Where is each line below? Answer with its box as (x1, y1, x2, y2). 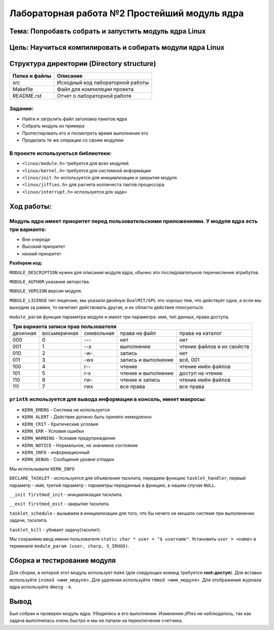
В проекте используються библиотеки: (9, 150, 112, 157)
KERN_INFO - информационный (22, 449, 90, 455)
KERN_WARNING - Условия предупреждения (22, 435, 116, 441)
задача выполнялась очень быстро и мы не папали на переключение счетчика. (9, 617, 183, 624)
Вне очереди (22, 237, 50, 243)
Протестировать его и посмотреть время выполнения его (22, 130, 149, 136)
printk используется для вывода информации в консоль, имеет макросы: (9, 396, 207, 403)
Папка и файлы (12, 73, 52, 80)
